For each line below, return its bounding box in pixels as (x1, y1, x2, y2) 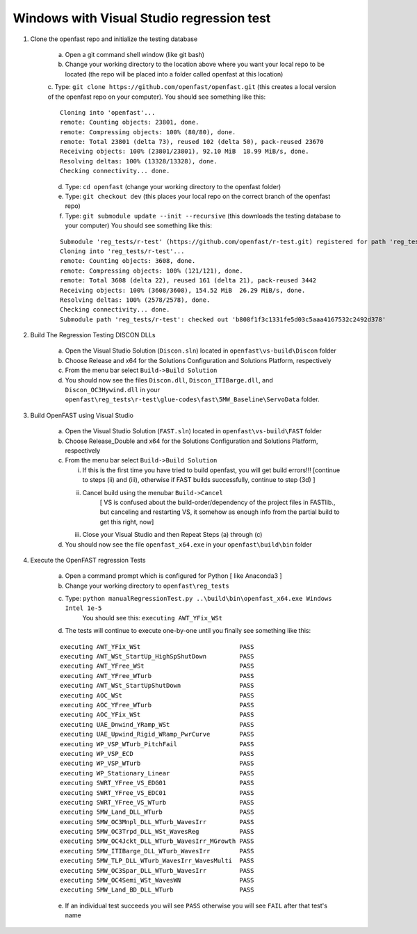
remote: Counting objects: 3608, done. (60, 257, 196, 265)
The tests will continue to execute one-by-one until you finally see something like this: (65, 627, 311, 635)
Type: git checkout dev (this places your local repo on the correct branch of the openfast (65, 192, 331, 201)
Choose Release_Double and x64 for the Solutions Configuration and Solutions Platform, (65, 437, 318, 445)
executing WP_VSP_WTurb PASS (60, 759, 254, 768)
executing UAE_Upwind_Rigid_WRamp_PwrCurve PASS (60, 730, 254, 739)
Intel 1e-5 (65, 604, 102, 612)
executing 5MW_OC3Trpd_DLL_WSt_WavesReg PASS (60, 828, 254, 836)
